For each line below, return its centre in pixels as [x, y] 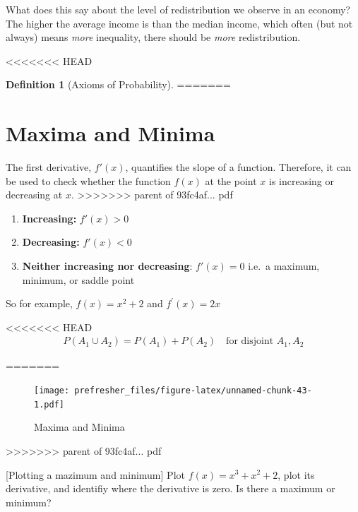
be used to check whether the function [88, 180]
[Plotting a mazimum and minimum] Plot [95, 474]
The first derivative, [49, 167]
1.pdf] [49, 404]
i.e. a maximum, [284, 266]
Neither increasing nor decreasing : [107, 266]
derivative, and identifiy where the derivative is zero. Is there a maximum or [171, 488]
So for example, [39, 303]
